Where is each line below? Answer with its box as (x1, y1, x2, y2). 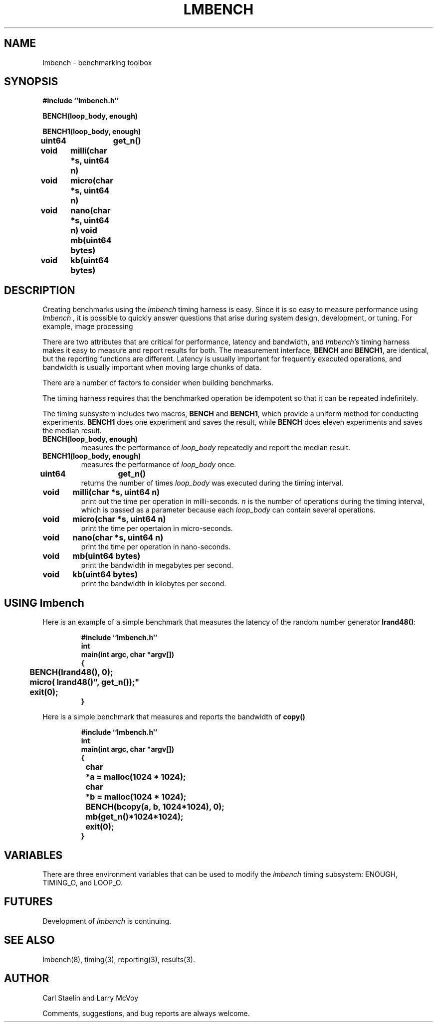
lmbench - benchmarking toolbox (42, 58, 152, 67)
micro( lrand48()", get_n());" (29, 677, 140, 687)
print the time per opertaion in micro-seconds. (81, 524, 233, 533)
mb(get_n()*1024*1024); (85, 812, 184, 822)
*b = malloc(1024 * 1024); (85, 792, 187, 802)
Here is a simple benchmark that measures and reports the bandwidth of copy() (42, 712, 305, 721)
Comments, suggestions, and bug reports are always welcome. (42, 1009, 250, 1018)
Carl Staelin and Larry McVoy (42, 993, 139, 1002)
